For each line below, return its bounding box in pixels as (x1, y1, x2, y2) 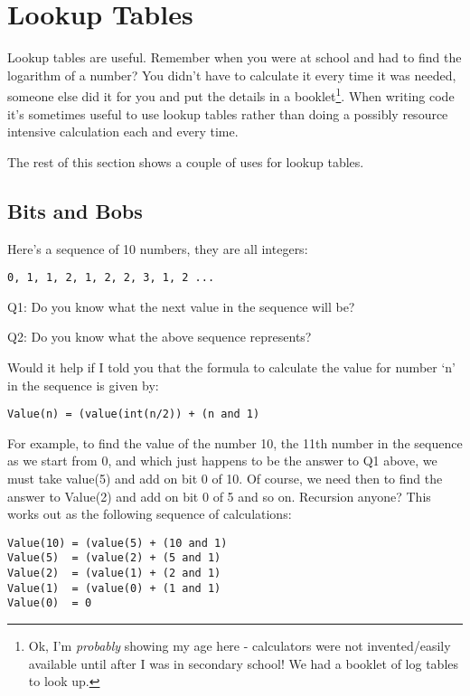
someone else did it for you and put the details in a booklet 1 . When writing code (7, 84, 455, 105)
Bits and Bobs (7, 196, 143, 224)
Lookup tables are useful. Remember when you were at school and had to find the (7, 48, 462, 67)
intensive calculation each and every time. (7, 122, 239, 141)
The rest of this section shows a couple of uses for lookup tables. (7, 152, 364, 171)
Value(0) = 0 (7, 597, 92, 610)
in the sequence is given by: (7, 375, 159, 394)
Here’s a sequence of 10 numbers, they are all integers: (7, 239, 308, 258)
